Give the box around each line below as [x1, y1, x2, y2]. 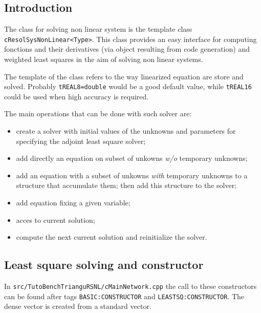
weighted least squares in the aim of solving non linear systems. [4, 54, 203, 65]
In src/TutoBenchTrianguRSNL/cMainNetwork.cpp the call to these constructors [4, 281, 257, 291]
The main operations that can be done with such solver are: [4, 108, 192, 119]
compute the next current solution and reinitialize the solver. [16, 232, 207, 242]
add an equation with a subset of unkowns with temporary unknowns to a [16, 170, 248, 180]
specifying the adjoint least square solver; [16, 135, 146, 146]
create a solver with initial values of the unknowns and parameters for [16, 126, 236, 136]
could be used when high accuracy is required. [4, 91, 149, 101]
